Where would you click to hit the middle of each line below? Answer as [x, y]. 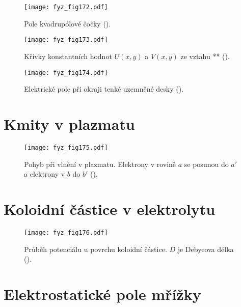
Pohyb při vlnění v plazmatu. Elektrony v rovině [100, 164]
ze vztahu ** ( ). [205, 56]
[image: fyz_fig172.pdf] [66, 7]
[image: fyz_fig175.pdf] [66, 147]
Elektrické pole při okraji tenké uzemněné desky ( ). [104, 89]
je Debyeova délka [206, 249]
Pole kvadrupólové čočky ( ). [68, 23]
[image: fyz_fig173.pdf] [66, 40]
